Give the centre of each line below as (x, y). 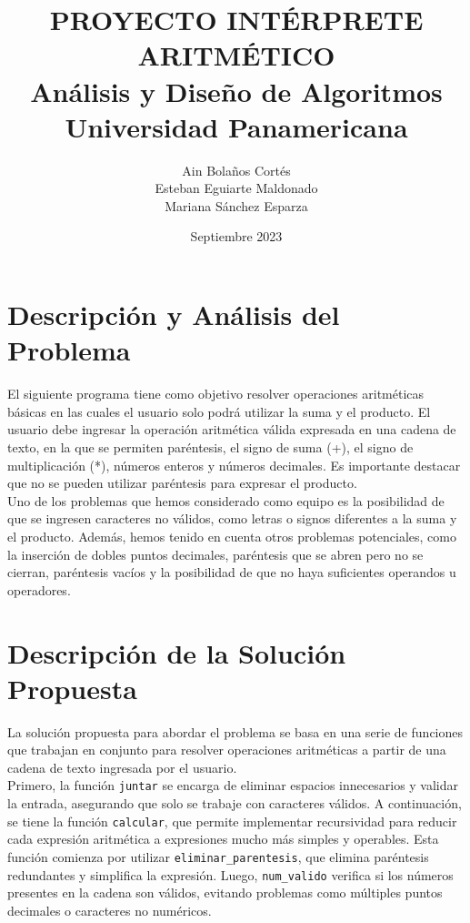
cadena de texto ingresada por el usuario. (122, 767)
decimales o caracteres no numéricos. (110, 910)
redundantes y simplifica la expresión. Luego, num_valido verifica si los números (230, 874)
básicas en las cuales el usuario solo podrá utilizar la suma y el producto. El (219, 411)
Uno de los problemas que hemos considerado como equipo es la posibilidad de (226, 500)
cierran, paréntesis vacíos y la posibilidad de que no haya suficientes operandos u (232, 572)
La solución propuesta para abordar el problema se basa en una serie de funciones (235, 731)
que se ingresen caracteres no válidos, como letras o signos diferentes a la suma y (232, 518)
